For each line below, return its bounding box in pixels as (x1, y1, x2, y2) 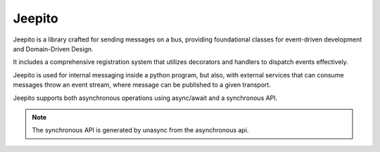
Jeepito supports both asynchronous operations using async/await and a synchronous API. (13, 94, 278, 102)
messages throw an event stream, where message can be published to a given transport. (13, 81, 271, 89)
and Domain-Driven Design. (13, 44, 94, 53)
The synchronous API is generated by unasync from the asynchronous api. (32, 126, 249, 134)
